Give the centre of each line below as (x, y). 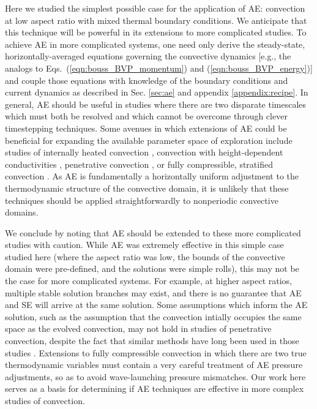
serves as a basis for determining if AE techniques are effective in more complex (155, 388)
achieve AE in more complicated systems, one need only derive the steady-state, (155, 44)
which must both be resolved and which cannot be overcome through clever (146, 116)
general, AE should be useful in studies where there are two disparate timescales (156, 104)
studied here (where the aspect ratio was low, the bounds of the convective (145, 256)
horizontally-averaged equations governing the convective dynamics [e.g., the (148, 56)
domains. (22, 212)
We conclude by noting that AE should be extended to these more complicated (153, 232)
